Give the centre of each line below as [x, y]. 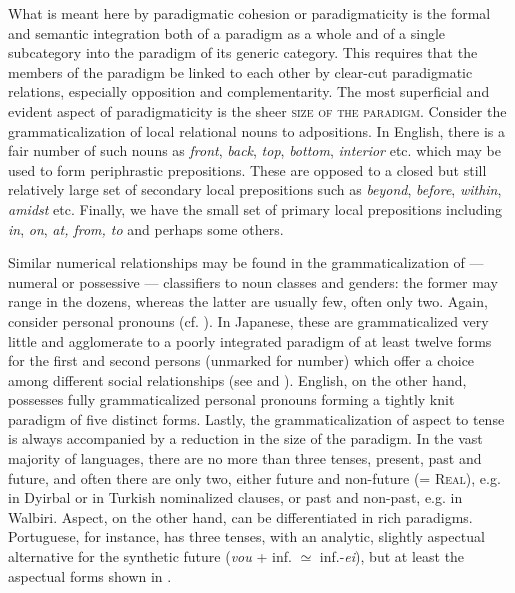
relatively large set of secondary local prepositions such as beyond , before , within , [255, 189]
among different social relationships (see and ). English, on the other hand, [237, 379]
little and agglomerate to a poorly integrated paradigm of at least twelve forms [250, 340]
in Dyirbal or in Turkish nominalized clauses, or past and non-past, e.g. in [235, 497]
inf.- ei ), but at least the [392, 556]
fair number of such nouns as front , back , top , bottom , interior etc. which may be [254, 150]
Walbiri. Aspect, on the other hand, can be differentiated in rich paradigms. [240, 516]
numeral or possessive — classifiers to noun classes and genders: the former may [253, 281]
